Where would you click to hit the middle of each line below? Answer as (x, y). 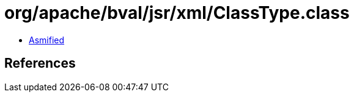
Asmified (47, 40)
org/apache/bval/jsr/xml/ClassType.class (177, 13)
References (40, 63)
